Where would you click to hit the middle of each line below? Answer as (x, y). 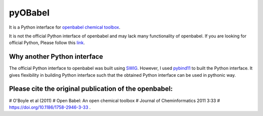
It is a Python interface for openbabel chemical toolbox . (65, 27)
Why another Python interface (56, 57)
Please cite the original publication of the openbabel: (91, 89)
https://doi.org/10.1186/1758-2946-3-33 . (50, 107)
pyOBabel (29, 13)
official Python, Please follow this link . (47, 43)
